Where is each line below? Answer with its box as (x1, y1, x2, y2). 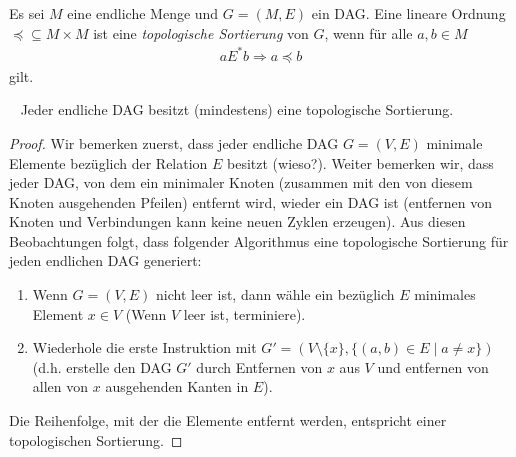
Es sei (9, 3, 45, 23)
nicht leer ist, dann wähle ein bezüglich (156, 284, 395, 305)
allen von (32, 376, 89, 397)
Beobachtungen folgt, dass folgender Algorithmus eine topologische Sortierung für (9, 230, 509, 251)
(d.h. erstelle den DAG (32, 356, 172, 377)
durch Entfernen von (196, 356, 323, 377)
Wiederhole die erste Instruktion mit (32, 337, 257, 358)
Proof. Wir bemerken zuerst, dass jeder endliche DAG (9, 132, 339, 153)
